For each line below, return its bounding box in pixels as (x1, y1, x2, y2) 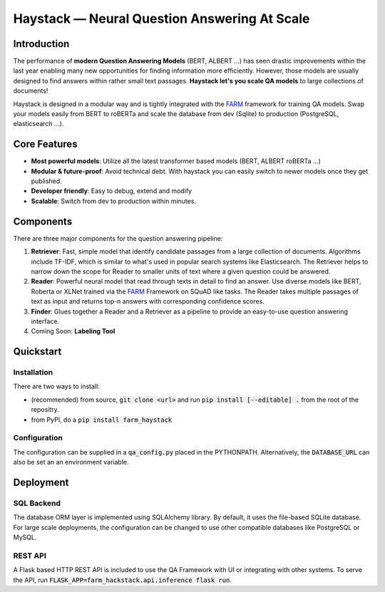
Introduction (13, 38, 70, 50)
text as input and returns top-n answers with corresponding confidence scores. (31, 297, 265, 306)
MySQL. (13, 533, 37, 541)
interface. (31, 317, 60, 326)
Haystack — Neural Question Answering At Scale (13, 11, 310, 26)
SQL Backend (13, 498, 61, 508)
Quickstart (13, 346, 62, 358)
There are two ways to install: (13, 382, 100, 391)
